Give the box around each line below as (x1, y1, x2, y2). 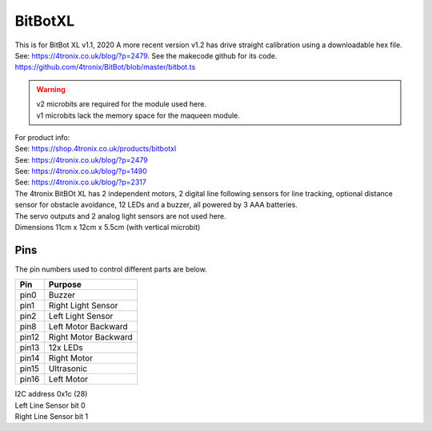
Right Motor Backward (48, 332, 133, 343)
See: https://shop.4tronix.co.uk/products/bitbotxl (14, 144, 177, 154)
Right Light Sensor (48, 300, 118, 312)
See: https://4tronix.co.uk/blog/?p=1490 (14, 167, 147, 176)
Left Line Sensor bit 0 (14, 401, 86, 410)
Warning (36, 84, 66, 94)
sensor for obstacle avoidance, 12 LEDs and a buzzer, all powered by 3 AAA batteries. (14, 200, 298, 210)
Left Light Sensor (48, 311, 114, 322)
